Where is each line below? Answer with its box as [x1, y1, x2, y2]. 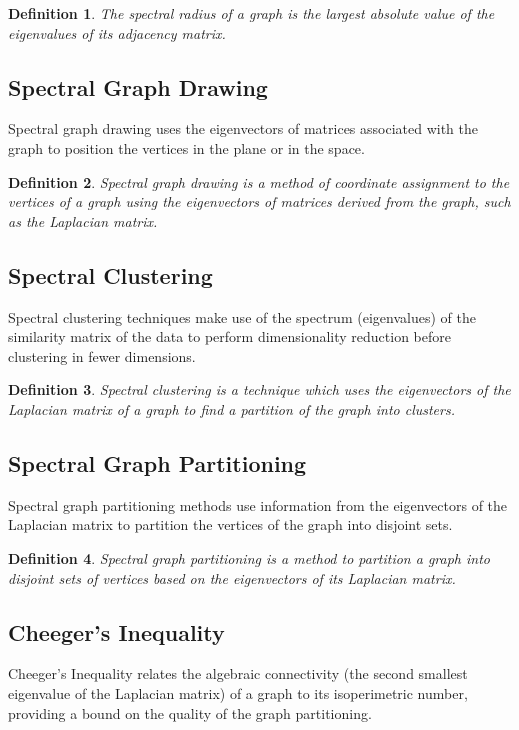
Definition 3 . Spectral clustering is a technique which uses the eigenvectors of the [8, 379, 511, 400]
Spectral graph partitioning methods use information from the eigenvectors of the [8, 494, 508, 515]
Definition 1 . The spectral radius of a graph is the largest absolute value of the [8, 3, 495, 23]
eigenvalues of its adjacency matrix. [8, 22, 226, 43]
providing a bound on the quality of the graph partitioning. [8, 702, 372, 723]
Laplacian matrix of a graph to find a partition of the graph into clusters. [8, 398, 455, 419]
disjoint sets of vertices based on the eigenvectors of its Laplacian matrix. [8, 567, 456, 588]
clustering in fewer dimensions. [8, 345, 196, 366]
